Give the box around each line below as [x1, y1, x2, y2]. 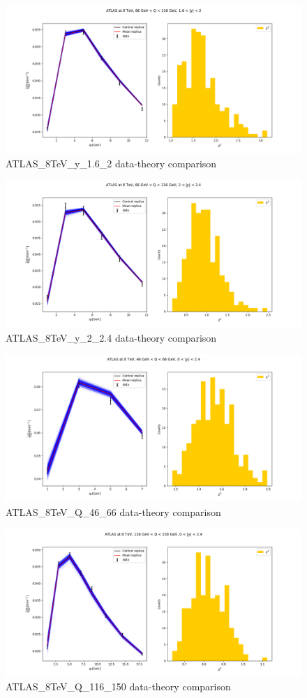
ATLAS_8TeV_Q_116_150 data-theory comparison [6, 679, 231, 694]
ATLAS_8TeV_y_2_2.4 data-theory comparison [6, 330, 217, 344]
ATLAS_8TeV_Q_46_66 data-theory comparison [6, 504, 221, 519]
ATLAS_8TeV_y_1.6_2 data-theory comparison [6, 155, 217, 170]
